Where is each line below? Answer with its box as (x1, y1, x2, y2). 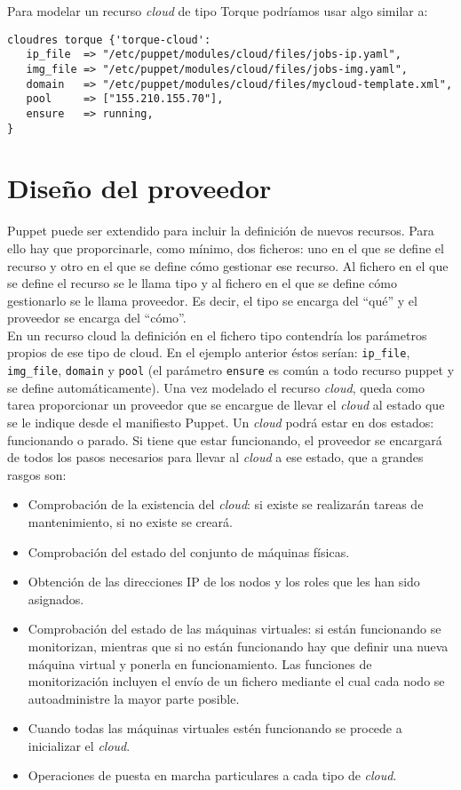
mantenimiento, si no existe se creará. (28, 512, 233, 531)
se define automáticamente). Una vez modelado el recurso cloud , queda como (7, 378, 425, 396)
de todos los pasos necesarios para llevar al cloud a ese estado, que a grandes (7, 448, 424, 467)
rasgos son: (7, 465, 67, 483)
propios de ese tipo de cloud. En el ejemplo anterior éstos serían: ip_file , (7, 343, 410, 362)
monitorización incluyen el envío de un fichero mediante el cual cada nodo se (28, 672, 445, 690)
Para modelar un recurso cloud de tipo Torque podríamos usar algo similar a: (7, 2, 428, 20)
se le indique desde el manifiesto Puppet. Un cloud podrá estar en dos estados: (7, 412, 434, 431)
